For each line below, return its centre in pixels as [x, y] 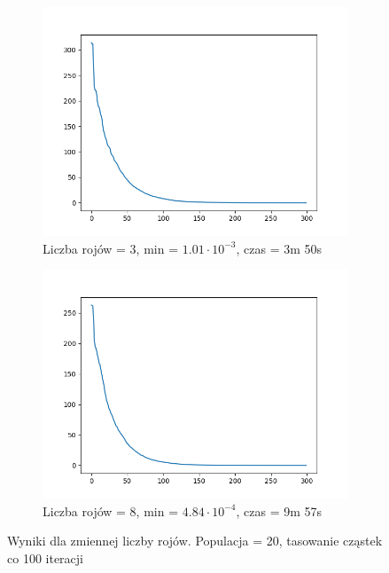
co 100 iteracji [45, 557]
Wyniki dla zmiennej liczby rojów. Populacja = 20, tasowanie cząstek [195, 541]
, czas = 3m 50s [279, 248]
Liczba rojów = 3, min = [111, 248]
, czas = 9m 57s [279, 510]
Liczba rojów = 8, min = [111, 510]
